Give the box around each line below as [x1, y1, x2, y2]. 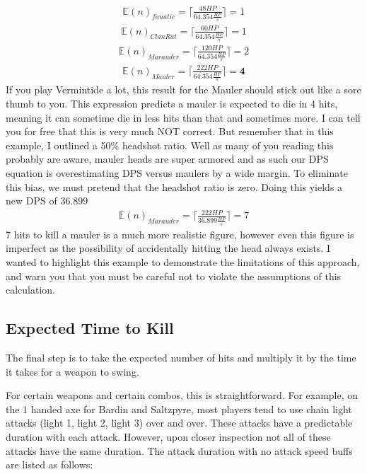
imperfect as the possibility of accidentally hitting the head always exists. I [6, 241, 330, 255]
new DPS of [6, 193, 57, 208]
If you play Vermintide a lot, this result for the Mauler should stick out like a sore [6, 82, 361, 97]
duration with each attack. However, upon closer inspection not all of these [6, 429, 331, 444]
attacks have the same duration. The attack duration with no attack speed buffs [6, 443, 353, 458]
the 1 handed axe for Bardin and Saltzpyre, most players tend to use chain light [6, 401, 352, 416]
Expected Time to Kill [6, 317, 174, 339]
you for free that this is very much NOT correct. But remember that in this [6, 124, 334, 139]
